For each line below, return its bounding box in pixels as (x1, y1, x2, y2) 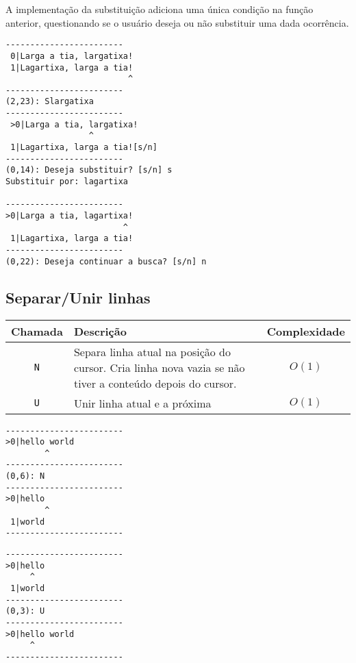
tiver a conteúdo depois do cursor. (73, 375, 237, 391)
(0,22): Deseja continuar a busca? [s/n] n (5, 256, 207, 266)
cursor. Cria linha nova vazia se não (73, 359, 245, 375)
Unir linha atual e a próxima (73, 395, 212, 411)
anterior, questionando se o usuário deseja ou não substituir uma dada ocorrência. (5, 15, 349, 29)
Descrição (73, 323, 127, 339)
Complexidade (266, 323, 345, 339)
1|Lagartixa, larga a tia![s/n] (10, 142, 157, 153)
